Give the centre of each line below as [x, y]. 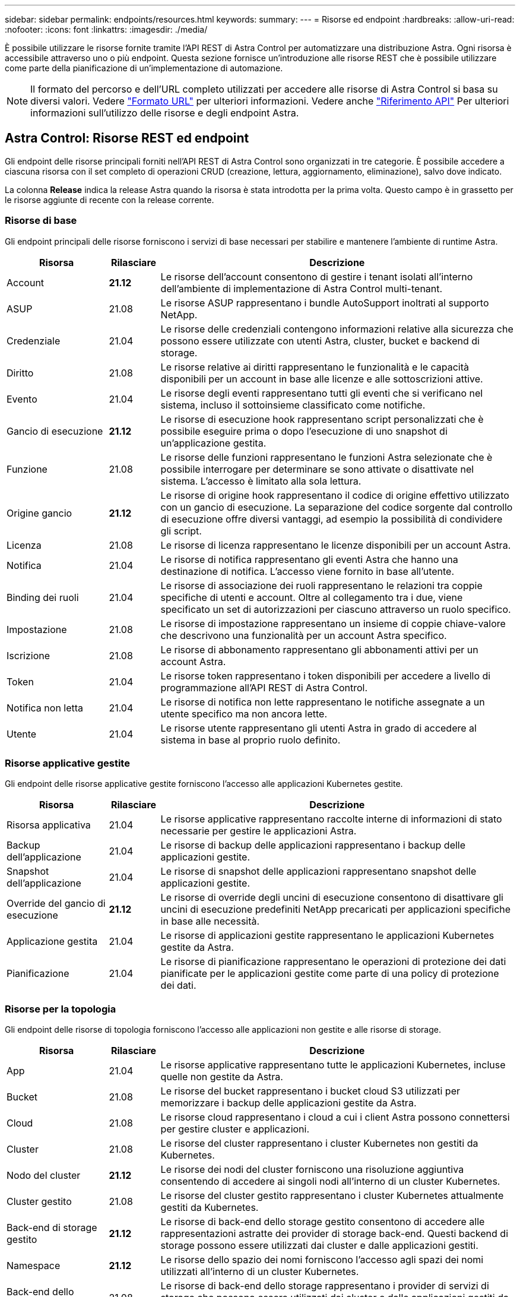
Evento [22, 399]
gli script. [181, 531]
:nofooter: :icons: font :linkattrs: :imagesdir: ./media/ [106, 29]
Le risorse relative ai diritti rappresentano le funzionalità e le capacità [315, 367]
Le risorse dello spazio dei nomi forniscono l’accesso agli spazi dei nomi [322, 1260]
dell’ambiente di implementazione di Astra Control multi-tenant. [302, 288]
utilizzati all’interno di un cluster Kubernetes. [260, 1272]
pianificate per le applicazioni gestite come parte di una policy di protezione [330, 974]
